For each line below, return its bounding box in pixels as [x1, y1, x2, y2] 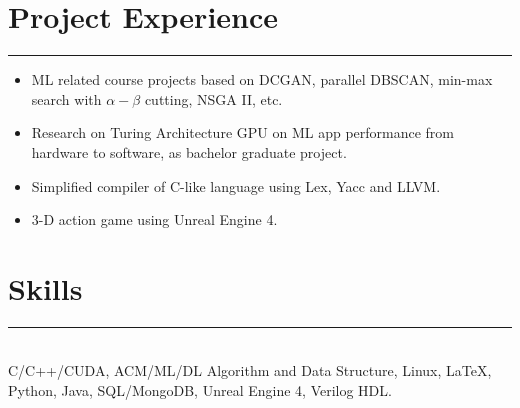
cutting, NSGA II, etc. [144, 88, 283, 109]
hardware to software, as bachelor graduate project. [31, 141, 347, 162]
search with [31, 88, 102, 109]
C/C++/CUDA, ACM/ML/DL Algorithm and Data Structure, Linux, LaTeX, [8, 360, 492, 381]
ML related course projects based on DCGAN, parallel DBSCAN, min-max [31, 69, 493, 90]
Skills [8, 267, 83, 308]
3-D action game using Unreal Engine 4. [31, 209, 278, 230]
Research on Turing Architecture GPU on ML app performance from [31, 122, 455, 143]
